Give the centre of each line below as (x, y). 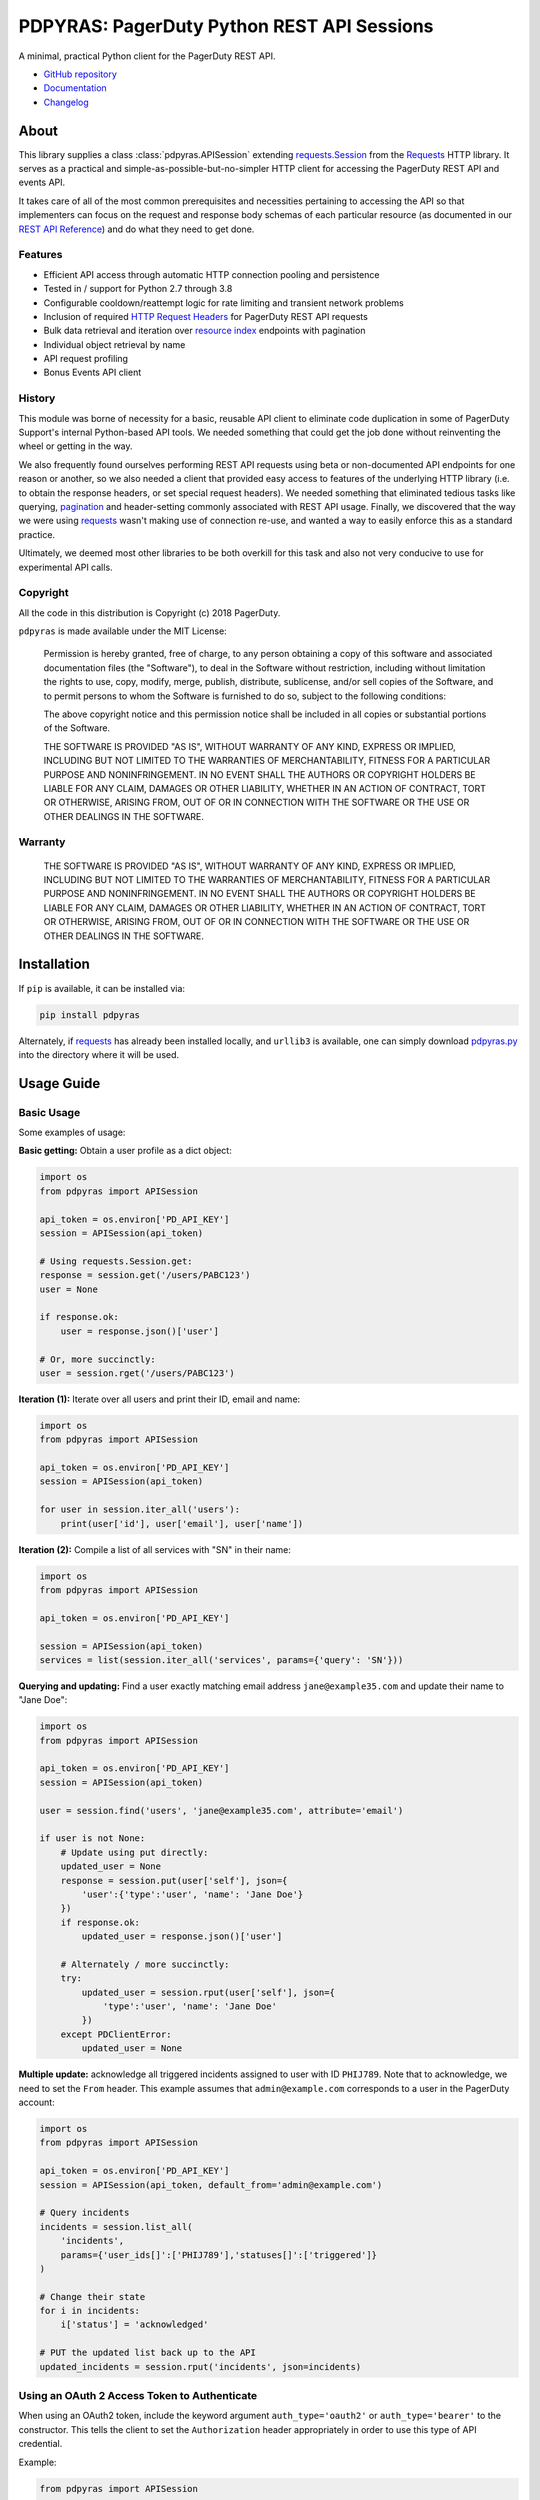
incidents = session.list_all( (116, 2226)
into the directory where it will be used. (99, 1054)
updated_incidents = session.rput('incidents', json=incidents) (200, 2366)
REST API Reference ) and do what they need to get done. (136, 229)
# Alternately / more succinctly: (145, 1964)
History (37, 398)
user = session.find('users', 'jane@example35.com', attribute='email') (221, 1810)
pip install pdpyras (89, 1014)
